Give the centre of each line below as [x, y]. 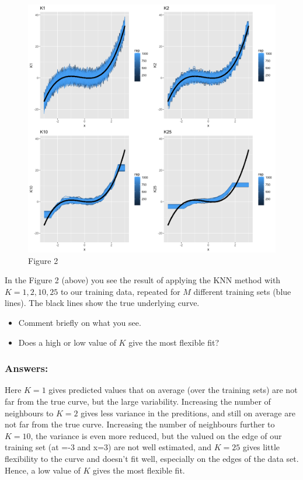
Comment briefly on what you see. [80, 322]
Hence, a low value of [43, 470]
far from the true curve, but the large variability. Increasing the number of [138, 401]
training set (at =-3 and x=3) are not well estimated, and [108, 447]
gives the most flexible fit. [139, 470]
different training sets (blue [242, 291]
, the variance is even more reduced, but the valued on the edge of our [156, 435]
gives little [261, 447]
